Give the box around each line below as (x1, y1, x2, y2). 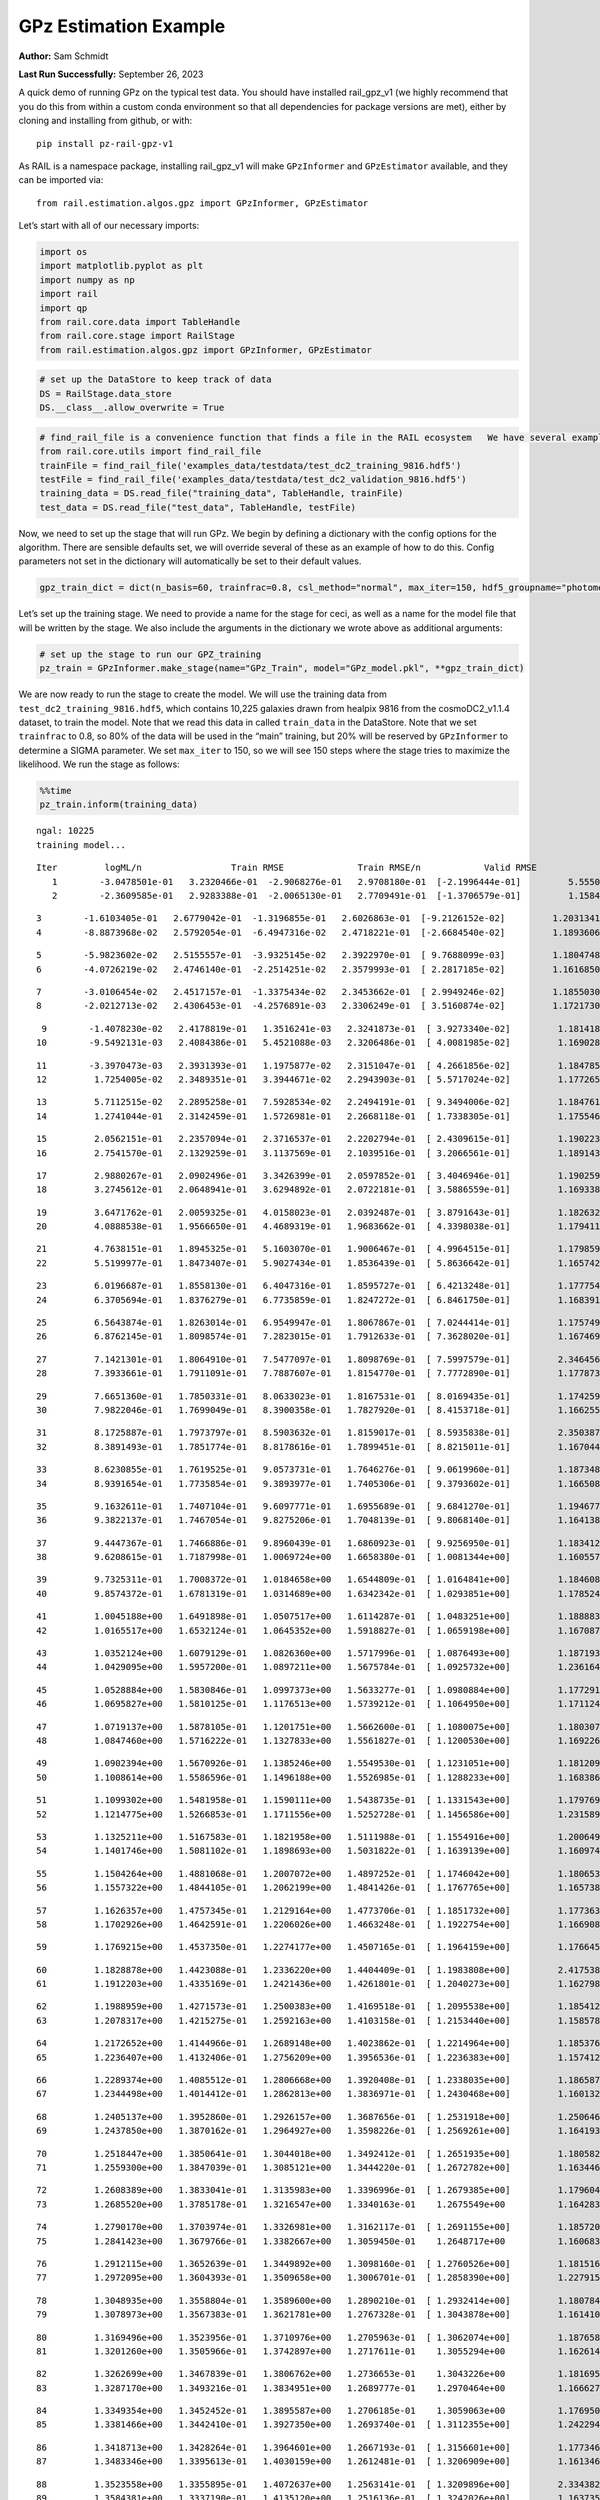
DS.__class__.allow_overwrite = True (39, 402, 225, 414)
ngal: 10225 (36, 825, 95, 837)
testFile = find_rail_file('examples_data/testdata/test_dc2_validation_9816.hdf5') (39, 473, 467, 485)
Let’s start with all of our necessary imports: (18, 220, 200, 232)
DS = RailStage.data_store (39, 388, 172, 399)
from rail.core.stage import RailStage (39, 330, 235, 342)
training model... (36, 839, 127, 850)
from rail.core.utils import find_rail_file (39, 446, 262, 457)
